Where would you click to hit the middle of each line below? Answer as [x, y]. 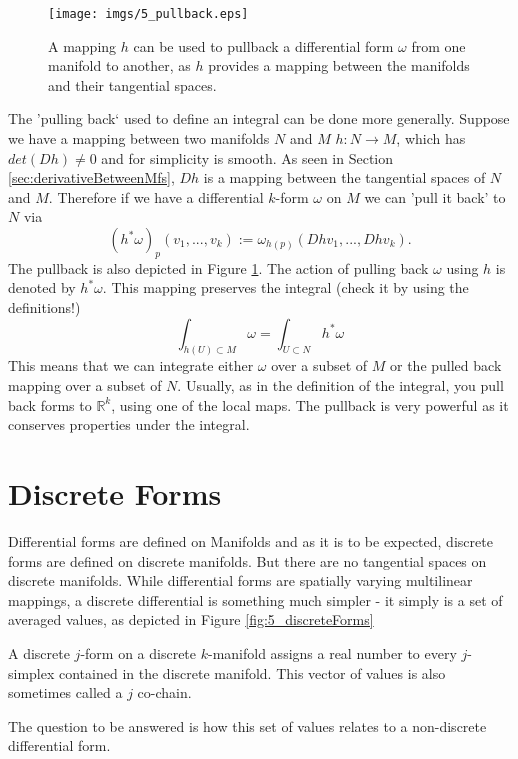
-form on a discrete [138, 652]
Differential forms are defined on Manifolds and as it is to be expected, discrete [250, 540]
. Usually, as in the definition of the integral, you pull [340, 385]
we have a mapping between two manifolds [139, 138]
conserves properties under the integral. [129, 424]
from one [438, 45]
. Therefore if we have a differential [156, 196]
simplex [31, 672]
